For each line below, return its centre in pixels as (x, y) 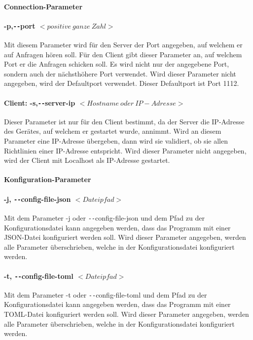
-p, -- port (20, 25)
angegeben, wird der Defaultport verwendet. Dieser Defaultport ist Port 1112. (122, 83)
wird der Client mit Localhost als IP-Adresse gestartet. (87, 160)
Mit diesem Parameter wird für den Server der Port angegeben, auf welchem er (123, 45)
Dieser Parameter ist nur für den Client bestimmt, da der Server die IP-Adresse (124, 121)
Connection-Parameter (43, 6)
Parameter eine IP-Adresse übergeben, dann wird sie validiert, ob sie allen (116, 141)
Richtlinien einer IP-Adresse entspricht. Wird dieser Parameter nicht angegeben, (125, 150)
